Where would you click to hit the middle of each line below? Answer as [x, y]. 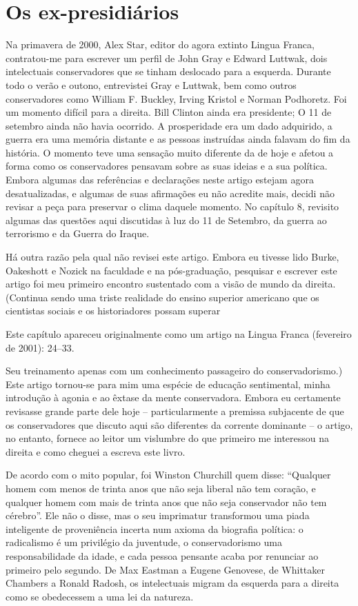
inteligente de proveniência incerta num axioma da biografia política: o [155, 528]
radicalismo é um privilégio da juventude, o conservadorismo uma [144, 542]
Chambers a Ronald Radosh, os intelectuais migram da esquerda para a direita [172, 583]
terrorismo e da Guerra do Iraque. [78, 233]
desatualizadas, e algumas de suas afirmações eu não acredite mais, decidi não [170, 193]
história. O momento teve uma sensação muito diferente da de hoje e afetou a [170, 152]
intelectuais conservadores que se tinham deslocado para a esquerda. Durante [168, 71]
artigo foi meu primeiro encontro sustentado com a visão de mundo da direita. [171, 284]
